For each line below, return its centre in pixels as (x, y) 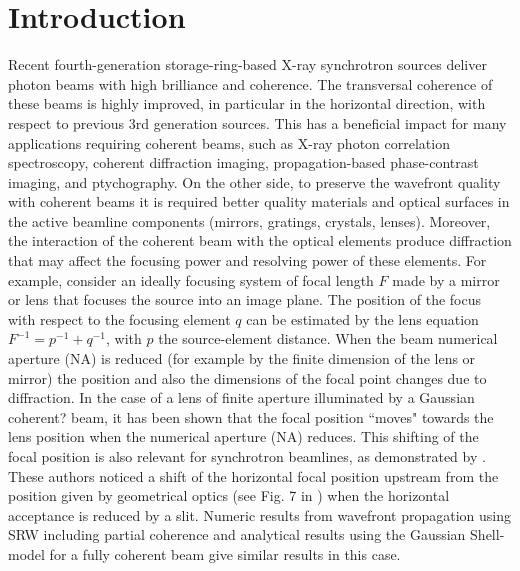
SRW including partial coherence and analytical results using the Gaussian (237, 534)
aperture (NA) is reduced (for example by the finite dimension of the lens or (242, 358)
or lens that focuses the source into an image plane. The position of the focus (245, 299)
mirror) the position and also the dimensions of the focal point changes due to (247, 377)
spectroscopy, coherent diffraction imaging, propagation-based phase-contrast (243, 162)
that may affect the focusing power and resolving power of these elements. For (247, 260)
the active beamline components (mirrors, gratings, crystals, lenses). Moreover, (249, 220)
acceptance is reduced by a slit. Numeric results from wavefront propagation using (260, 514)
